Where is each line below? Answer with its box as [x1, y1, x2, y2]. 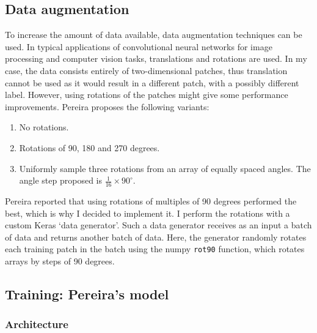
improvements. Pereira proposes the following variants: [5, 100, 210, 113]
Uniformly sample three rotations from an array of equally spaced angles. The [19, 162, 311, 174]
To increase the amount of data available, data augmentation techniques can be [5, 28, 302, 41]
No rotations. [19, 121, 69, 133]
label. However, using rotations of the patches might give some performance [5, 88, 288, 101]
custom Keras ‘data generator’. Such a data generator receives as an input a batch [5, 219, 312, 231]
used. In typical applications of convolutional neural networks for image [5, 40, 272, 53]
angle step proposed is [19, 174, 103, 187]
